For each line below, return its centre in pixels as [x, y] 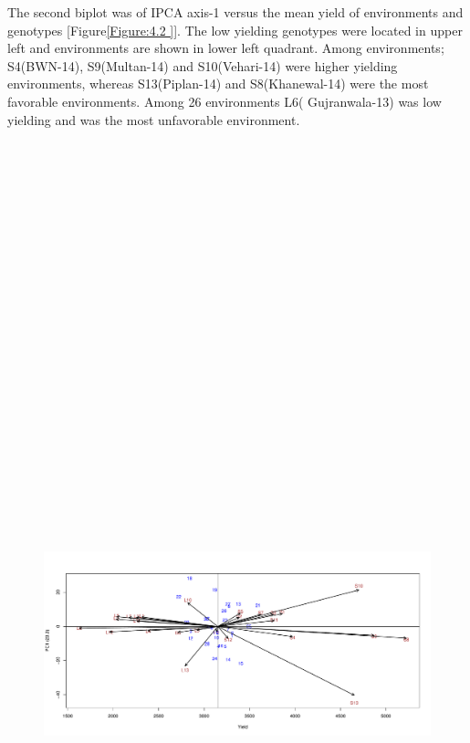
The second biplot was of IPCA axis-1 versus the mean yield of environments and [235, 12]
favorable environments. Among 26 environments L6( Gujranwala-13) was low [225, 101]
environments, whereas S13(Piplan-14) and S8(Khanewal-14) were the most [218, 84]
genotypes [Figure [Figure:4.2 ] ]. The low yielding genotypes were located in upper [235, 30]
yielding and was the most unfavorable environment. [154, 119]
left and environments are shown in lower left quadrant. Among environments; [226, 48]
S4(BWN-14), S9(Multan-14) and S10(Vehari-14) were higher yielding [203, 65]
